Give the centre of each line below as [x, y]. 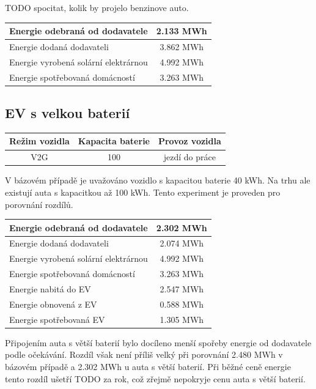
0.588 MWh [182, 304]
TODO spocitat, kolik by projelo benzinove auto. [97, 7]
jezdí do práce [189, 157]
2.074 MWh [182, 243]
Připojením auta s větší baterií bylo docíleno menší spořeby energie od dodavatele [158, 342]
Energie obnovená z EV [53, 304]
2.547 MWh [182, 289]
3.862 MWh [182, 46]
